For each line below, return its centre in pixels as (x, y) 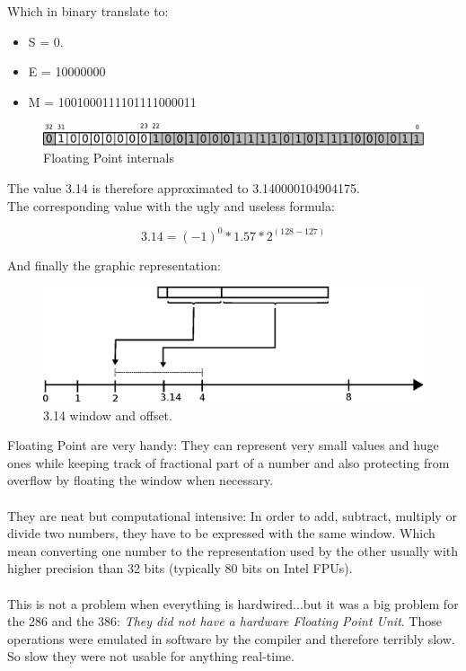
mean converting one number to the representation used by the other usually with (233, 550)
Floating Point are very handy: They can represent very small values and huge (223, 445)
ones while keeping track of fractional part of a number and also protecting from (229, 462)
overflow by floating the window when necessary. (141, 480)
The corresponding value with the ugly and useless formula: (171, 205)
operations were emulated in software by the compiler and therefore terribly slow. (231, 638)
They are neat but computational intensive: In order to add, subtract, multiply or (232, 515)
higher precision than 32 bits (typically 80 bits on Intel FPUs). (180, 568)
